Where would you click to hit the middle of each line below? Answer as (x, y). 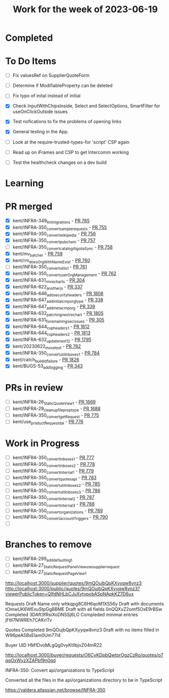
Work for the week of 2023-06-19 (85, 9)
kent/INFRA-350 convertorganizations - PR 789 (58, 511)
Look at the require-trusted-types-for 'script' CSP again (71, 142)
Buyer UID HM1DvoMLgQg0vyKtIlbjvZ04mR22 (54, 645)
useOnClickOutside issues (40, 112)
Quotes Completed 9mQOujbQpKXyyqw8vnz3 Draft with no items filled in (82, 630)
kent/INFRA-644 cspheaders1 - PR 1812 (51, 327)
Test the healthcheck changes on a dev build (60, 162)
